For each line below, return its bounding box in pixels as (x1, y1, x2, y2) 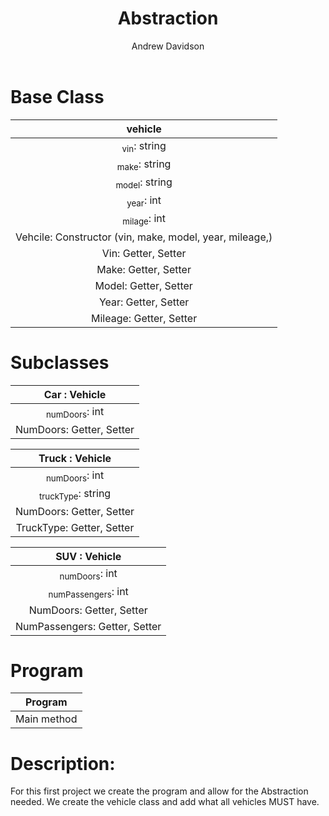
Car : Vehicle (43, 387, 107, 401)
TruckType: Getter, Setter (15, 521, 135, 535)
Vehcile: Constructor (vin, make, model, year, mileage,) (15, 230, 273, 244)
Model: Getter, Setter (94, 278, 193, 292)
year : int (126, 193, 162, 209)
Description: (10, 752, 116, 775)
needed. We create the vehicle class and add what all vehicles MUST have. (10, 796, 320, 808)
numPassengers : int (48, 585, 129, 601)
